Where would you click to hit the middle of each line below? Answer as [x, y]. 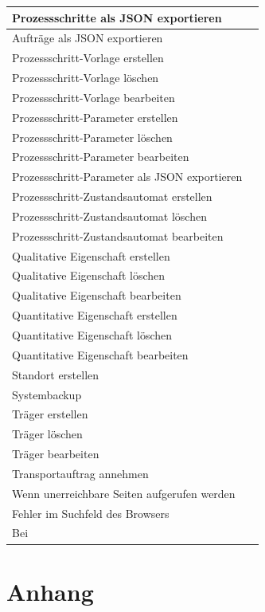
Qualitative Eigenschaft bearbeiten [97, 295]
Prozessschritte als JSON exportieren [117, 17]
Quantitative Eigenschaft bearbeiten [100, 354]
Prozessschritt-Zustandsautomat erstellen [112, 196]
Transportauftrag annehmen [80, 473]
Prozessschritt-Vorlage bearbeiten [94, 97]
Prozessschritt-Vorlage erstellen [88, 58]
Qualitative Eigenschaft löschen [89, 275]
